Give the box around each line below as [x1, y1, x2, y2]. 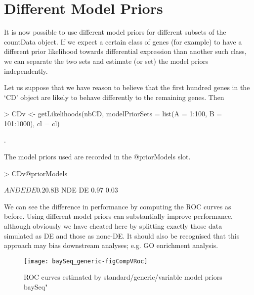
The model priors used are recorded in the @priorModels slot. [4, 151, 191, 162]
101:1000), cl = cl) [4, 118, 60, 128]
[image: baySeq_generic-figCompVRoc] [24, 257, 148, 265]
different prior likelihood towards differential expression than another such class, [4, 46, 247, 56]
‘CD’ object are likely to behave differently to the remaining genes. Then [4, 92, 224, 102]
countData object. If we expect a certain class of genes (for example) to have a [4, 36, 242, 47]
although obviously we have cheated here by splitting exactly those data [4, 221, 222, 231]
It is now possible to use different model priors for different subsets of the [4, 27, 226, 37]
